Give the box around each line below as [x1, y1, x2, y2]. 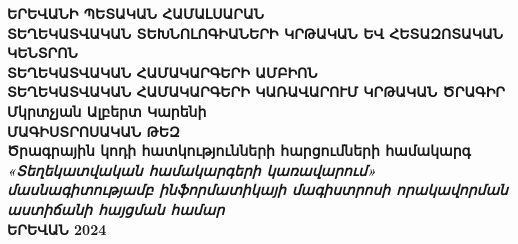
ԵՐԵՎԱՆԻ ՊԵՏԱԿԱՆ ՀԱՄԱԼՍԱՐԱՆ [7, 3, 264, 23]
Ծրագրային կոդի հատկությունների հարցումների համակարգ [7, 140, 471, 161]
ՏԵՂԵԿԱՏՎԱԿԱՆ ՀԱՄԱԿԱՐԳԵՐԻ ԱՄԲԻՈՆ [7, 61, 318, 82]
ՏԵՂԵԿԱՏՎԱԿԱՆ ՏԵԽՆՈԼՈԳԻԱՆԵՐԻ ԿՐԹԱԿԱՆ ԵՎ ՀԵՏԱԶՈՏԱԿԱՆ [7, 22, 504, 43]
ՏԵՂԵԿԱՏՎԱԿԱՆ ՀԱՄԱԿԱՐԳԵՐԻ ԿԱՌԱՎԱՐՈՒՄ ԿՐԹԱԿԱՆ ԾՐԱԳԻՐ [7, 81, 506, 102]
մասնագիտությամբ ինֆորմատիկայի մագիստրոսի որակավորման [7, 179, 508, 200]
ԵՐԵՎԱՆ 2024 [7, 218, 107, 239]
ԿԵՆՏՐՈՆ [7, 42, 78, 63]
